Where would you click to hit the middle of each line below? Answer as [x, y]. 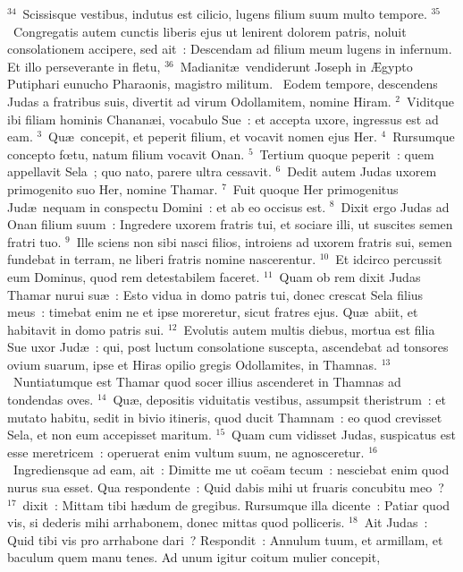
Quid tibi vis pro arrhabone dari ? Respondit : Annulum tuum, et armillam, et [225, 539]
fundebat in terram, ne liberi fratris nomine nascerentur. [162, 259]
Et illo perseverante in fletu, [84, 66]
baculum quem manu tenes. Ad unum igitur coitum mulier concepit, [194, 557]
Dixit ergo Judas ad [395, 206]
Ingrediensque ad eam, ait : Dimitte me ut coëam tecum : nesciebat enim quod [231, 470]
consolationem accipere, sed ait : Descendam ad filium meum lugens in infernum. [230, 49]
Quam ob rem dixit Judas [350, 276]
